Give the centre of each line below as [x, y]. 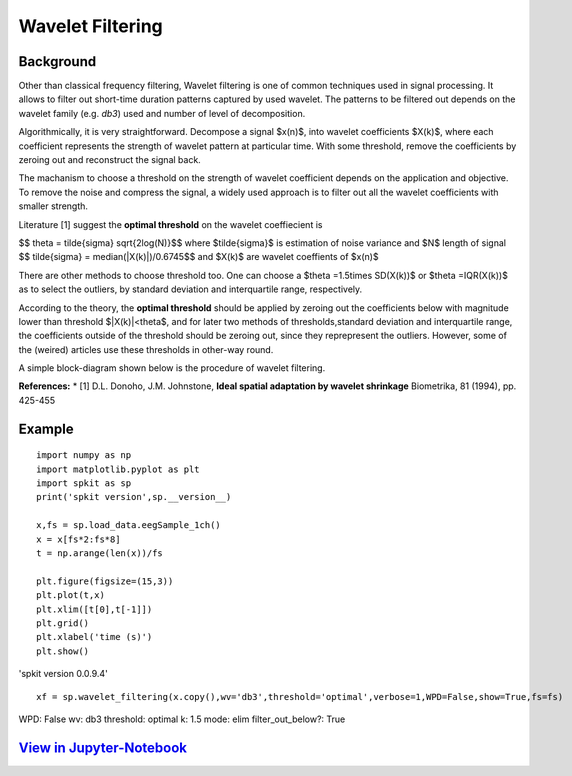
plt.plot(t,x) [70, 595]
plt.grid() [63, 623]
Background [57, 61]
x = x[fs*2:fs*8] [78, 539]
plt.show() [63, 651]
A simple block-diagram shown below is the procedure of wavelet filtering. [172, 368]
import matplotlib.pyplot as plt [118, 469]
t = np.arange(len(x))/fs [100, 553]
